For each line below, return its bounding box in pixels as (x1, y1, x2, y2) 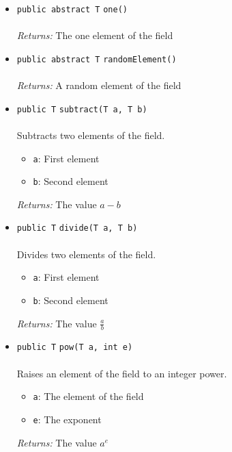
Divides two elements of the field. (16, 247, 156, 261)
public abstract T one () (16, 5, 128, 14)
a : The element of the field (33, 389, 144, 403)
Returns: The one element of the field (16, 28, 173, 42)
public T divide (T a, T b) (16, 223, 138, 234)
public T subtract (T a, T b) (16, 104, 147, 114)
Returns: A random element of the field (16, 78, 182, 92)
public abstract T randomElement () (16, 54, 177, 64)
